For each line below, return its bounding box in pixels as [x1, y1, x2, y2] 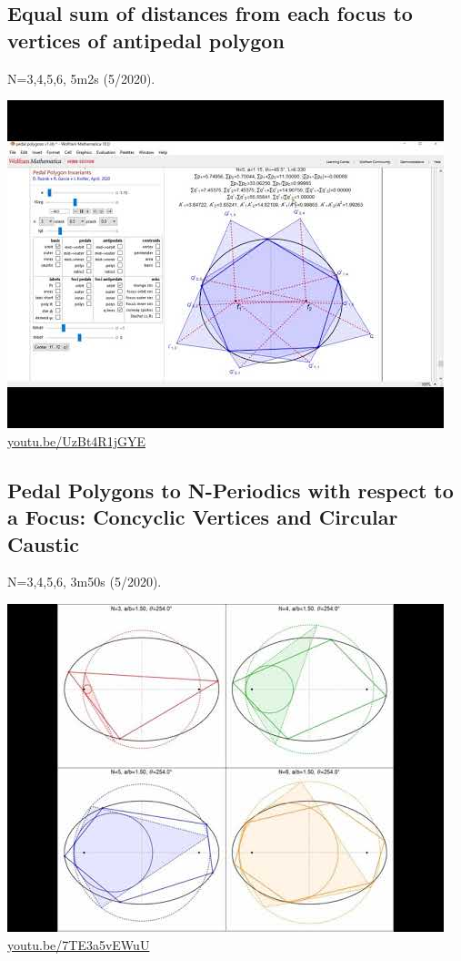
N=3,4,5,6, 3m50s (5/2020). [7, 572, 162, 591]
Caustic [7, 529, 79, 557]
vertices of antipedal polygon [7, 26, 285, 54]
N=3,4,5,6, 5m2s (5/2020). [7, 68, 155, 87]
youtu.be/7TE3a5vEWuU [7, 935, 150, 954]
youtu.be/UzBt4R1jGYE [7, 431, 145, 450]
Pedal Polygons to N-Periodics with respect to [7, 475, 454, 504]
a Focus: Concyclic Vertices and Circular [7, 503, 398, 531]
